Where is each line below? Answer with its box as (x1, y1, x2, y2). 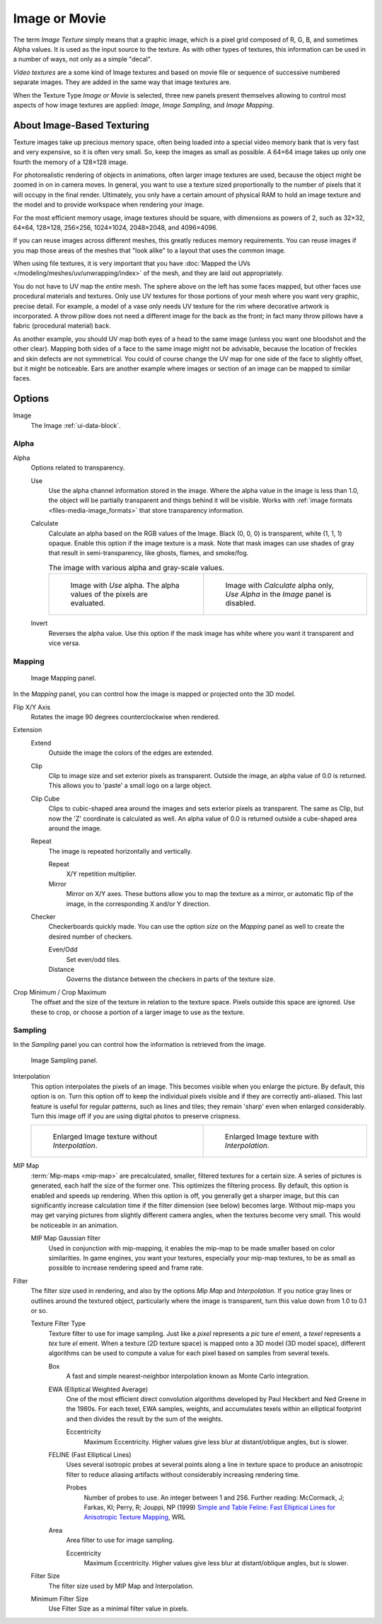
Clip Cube (30, 794, 60, 803)
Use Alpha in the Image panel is (225, 589, 332, 599)
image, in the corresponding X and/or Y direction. (66, 899, 211, 908)
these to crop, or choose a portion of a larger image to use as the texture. (30, 1008, 245, 1016)
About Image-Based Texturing (13, 119, 150, 131)
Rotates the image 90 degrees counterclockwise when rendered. (30, 713, 220, 721)
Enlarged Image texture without (52, 1132, 158, 1142)
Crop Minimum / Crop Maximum (13, 987, 107, 997)
